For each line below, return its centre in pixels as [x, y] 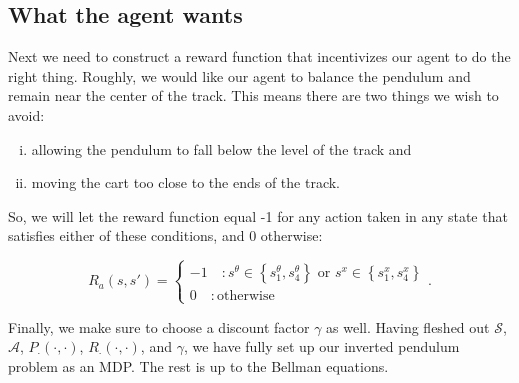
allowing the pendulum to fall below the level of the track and [221, 148]
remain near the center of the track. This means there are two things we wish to [253, 95]
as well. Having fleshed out [408, 326]
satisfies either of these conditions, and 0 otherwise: [165, 235]
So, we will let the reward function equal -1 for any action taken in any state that [258, 215]
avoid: [26, 114]
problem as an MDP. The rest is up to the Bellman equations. [198, 365]
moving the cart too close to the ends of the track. [185, 182]
